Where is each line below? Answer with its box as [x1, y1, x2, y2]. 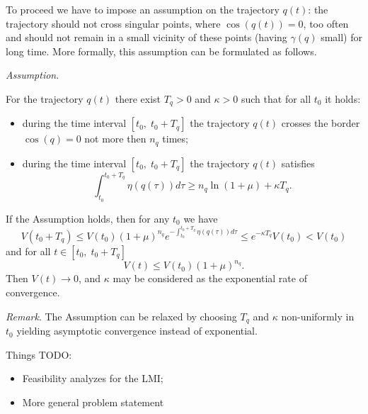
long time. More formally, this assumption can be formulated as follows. [6, 43, 317, 58]
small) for [321, 30, 362, 45]
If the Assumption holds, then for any [6, 211, 170, 225]
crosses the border [281, 116, 360, 130]
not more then [84, 131, 146, 146]
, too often [303, 16, 349, 30]
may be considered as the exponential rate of [113, 271, 307, 286]
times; [162, 131, 188, 146]
